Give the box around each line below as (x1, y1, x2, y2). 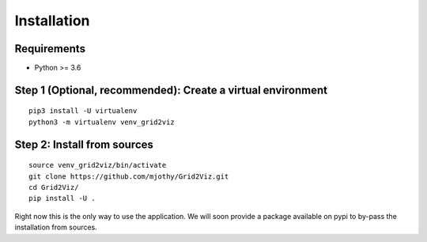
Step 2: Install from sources (14, 138, 154, 151)
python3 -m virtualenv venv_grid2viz (28, 117, 176, 127)
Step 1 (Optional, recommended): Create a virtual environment (14, 83, 328, 96)
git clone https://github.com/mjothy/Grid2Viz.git (28, 172, 229, 181)
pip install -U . (28, 194, 96, 203)
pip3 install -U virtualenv (28, 107, 138, 115)
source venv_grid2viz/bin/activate (28, 161, 167, 170)
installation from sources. (14, 222, 98, 233)
